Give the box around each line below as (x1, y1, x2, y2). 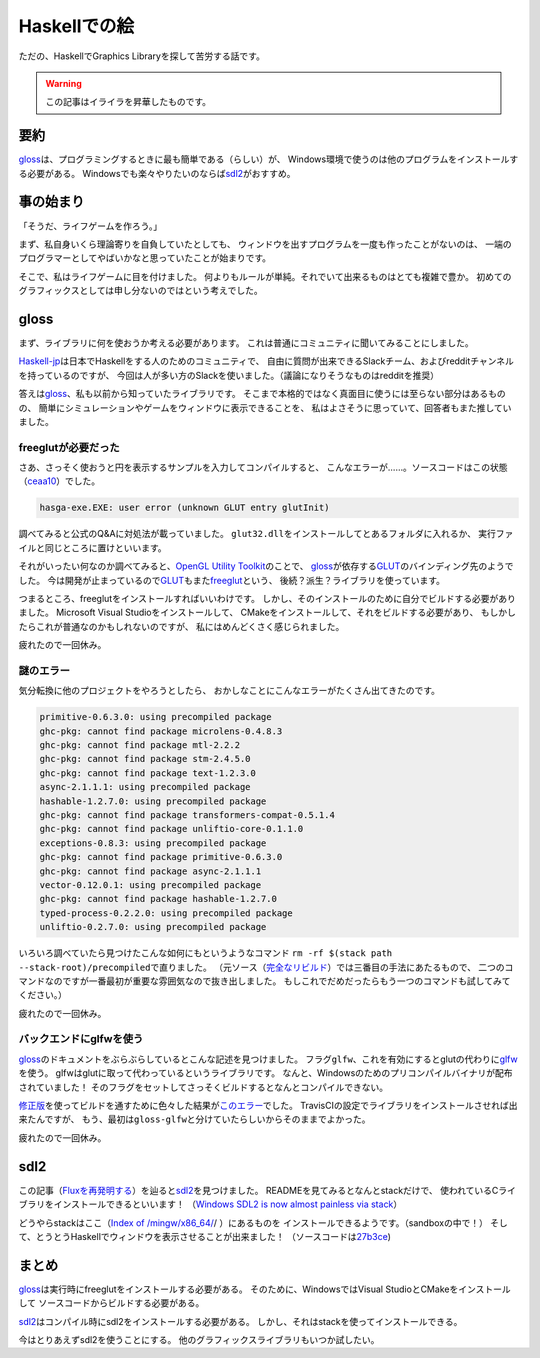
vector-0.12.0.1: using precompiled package (39, 880, 262, 890)
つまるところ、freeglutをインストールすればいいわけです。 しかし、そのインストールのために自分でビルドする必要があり (18, 593, 517, 605)
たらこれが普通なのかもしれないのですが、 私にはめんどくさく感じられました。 (18, 620, 345, 632)
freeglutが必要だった (18, 440, 120, 454)
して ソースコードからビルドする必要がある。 (18, 1297, 205, 1309)
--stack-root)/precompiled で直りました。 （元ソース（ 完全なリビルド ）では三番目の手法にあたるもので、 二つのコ (18, 961, 514, 973)
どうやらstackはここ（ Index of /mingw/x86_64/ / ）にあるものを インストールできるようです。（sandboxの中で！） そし (18, 1216, 509, 1229)
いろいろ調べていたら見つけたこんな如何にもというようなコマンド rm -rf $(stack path (18, 947, 393, 959)
